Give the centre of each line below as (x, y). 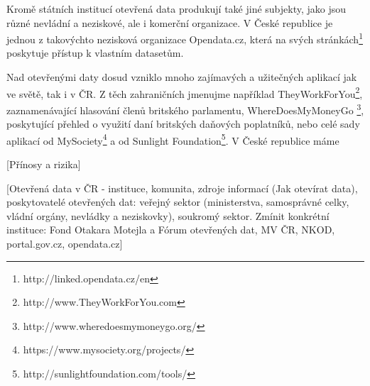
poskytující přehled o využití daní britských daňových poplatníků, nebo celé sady (183, 124)
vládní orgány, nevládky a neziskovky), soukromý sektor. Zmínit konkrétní (168, 215)
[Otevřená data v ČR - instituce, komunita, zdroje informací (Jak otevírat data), (182, 188)
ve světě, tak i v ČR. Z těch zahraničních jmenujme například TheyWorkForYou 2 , (185, 92)
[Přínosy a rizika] (44, 164)
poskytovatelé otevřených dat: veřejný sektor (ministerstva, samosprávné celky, (178, 202)
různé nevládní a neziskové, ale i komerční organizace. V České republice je (170, 22)
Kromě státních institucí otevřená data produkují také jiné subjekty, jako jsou (176, 9)
